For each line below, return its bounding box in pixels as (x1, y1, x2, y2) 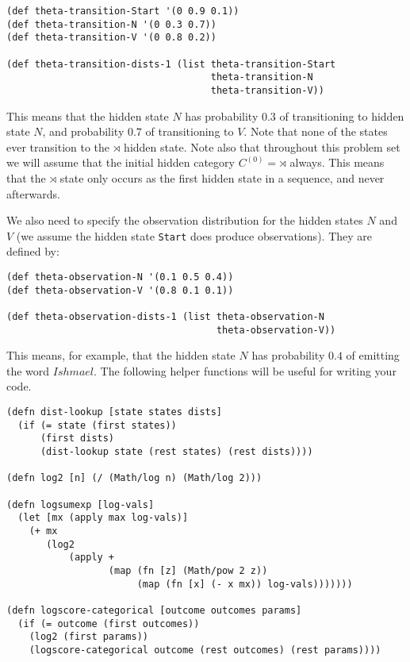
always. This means (289, 154, 385, 171)
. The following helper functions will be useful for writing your (94, 362, 397, 379)
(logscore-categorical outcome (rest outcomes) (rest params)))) (29, 644, 381, 656)
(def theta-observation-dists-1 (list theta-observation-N (6, 310, 324, 322)
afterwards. (6, 185, 60, 202)
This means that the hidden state (6, 107, 169, 124)
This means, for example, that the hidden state (6, 347, 236, 364)
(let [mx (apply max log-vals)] (17, 512, 189, 524)
